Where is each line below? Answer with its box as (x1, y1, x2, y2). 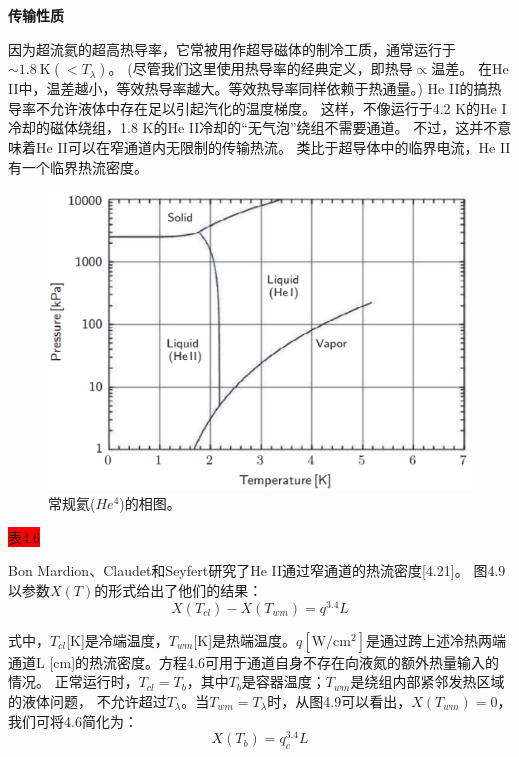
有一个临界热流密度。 (8, 156, 148, 177)
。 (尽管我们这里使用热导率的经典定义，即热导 (108, 58, 413, 79)
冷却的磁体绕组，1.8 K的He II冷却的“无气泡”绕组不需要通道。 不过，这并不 (8, 117, 498, 138)
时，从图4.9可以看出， (267, 690, 412, 711)
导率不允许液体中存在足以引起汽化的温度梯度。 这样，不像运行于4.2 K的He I (8, 97, 507, 118)
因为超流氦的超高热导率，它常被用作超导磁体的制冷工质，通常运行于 (8, 38, 456, 59)
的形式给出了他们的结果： (94, 580, 263, 601)
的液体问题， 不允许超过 (8, 690, 167, 711)
